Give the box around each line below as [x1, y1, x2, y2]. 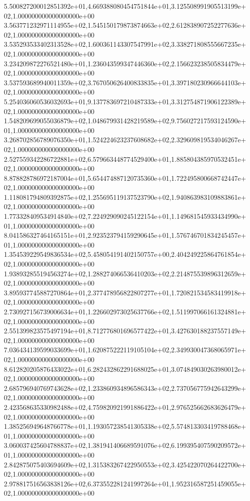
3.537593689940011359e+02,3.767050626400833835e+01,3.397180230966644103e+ [4, 77, 246, 87]
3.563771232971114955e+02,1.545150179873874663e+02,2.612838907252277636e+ [4, 20, 246, 30]
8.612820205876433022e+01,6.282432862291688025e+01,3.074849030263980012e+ [4, 364, 246, 374]
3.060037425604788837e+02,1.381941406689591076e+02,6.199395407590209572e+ [4, 440, 246, 450]
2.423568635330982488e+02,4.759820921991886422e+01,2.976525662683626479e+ [4, 402, 246, 412]
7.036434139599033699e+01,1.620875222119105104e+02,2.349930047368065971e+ [4, 345, 246, 355]
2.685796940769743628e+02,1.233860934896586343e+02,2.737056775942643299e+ [4, 383, 246, 393]
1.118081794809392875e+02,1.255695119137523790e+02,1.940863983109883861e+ [4, 192, 246, 202]
